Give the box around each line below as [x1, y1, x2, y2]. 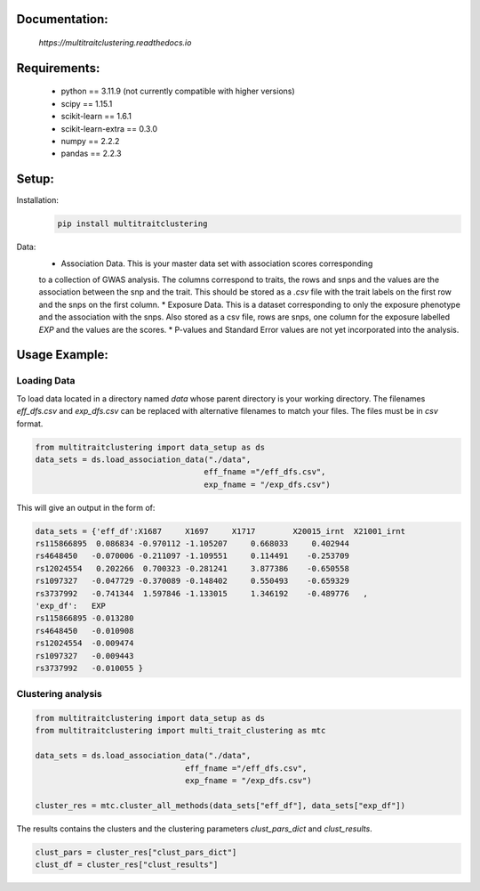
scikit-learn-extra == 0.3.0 [60, 123, 158, 134]
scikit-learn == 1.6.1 [60, 111, 132, 122]
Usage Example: [16, 347, 108, 362]
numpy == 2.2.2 [60, 135, 120, 146]
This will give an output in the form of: [16, 502, 156, 513]
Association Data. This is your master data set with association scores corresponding [60, 258, 373, 269]
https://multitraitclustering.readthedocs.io [38, 37, 192, 48]
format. [16, 418, 44, 429]
